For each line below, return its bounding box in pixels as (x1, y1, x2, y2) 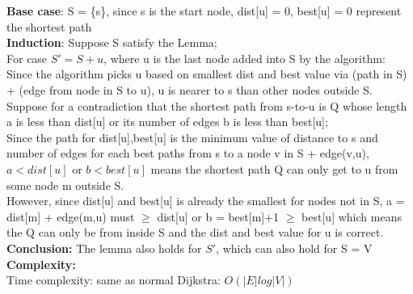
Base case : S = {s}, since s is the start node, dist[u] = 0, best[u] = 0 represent (6, 2, 402, 19)
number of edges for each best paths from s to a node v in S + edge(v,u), (6, 145, 369, 162)
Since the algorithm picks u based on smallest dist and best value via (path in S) (6, 65, 407, 82)
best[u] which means (301, 208, 402, 225)
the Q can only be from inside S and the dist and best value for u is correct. (6, 224, 384, 241)
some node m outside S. (6, 176, 124, 193)
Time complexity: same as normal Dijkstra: (6, 271, 221, 288)
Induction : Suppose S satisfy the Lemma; (6, 34, 217, 51)
